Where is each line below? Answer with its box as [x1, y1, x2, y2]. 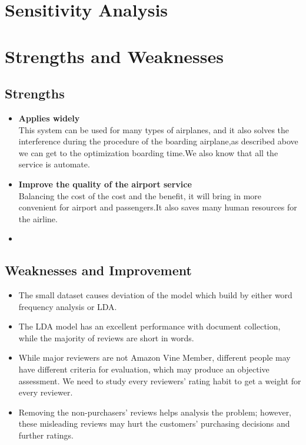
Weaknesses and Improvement [5, 261, 192, 279]
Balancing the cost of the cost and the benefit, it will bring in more [18, 189, 262, 202]
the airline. [18, 212, 58, 225]
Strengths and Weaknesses [5, 44, 224, 68]
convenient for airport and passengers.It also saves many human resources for [18, 201, 297, 213]
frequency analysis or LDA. [18, 300, 117, 312]
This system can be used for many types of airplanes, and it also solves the [18, 123, 290, 136]
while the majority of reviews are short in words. [18, 331, 194, 344]
